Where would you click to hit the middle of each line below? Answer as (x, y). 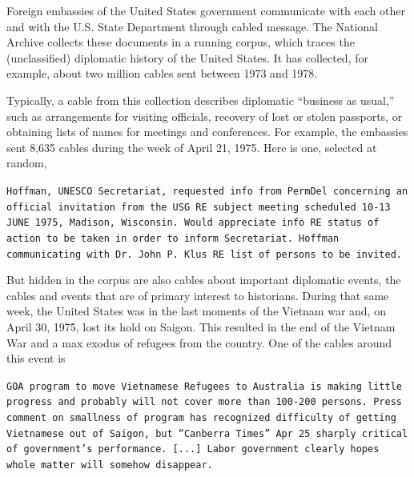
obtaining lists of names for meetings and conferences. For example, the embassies (207, 132)
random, (27, 163)
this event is (36, 358)
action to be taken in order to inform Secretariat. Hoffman (173, 238)
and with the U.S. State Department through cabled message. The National (192, 26)
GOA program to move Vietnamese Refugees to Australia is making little (204, 386)
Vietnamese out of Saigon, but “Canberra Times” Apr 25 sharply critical (207, 433)
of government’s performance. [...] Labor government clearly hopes (193, 449)
